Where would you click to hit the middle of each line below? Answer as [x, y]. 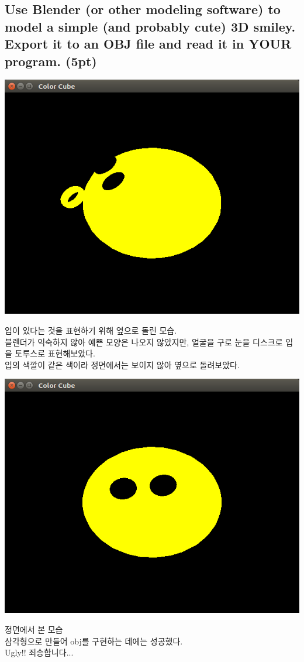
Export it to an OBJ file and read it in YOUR [148, 44]
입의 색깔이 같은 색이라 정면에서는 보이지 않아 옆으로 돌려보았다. [122, 364]
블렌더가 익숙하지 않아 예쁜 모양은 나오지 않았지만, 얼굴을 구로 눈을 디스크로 [144, 342]
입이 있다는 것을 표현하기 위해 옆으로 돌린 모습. [91, 330]
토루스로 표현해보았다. [55, 353]
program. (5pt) [51, 61]
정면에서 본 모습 [34, 630]
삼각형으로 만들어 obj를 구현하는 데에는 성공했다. [94, 641]
